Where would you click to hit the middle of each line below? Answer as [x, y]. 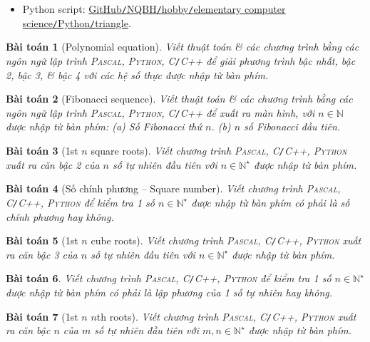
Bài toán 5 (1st [42, 240]
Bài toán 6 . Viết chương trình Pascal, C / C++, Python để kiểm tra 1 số [169, 278]
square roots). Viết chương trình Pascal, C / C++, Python [219, 150]
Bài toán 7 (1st [42, 316]
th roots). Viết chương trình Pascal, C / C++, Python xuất [226, 316]
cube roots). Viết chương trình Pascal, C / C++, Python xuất [226, 240]
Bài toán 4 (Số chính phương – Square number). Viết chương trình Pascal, [173, 188]
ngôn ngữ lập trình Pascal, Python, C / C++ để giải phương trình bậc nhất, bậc [181, 60]
